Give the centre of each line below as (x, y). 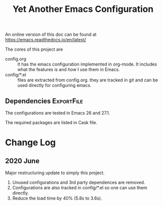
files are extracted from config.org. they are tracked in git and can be (88, 80)
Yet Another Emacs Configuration (83, 9)
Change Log (30, 143)
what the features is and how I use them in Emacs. (69, 69)
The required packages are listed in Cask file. (51, 122)
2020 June (22, 161)
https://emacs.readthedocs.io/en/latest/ (46, 40)
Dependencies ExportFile (44, 101)
